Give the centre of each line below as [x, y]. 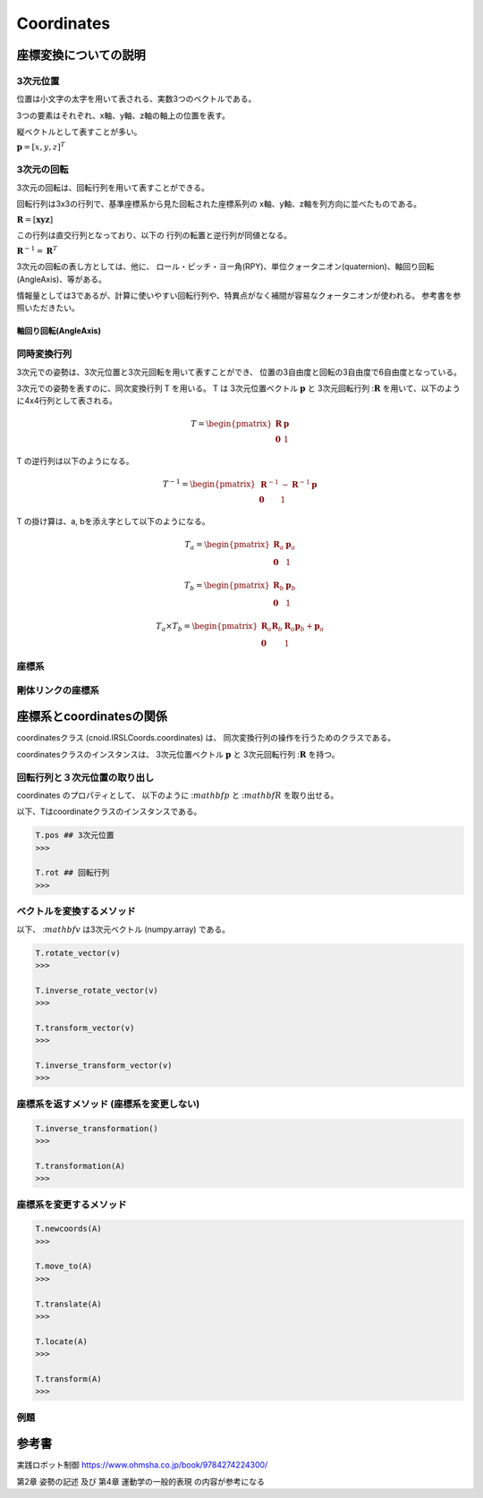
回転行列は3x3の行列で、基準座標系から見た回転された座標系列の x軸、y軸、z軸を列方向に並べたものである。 [219, 204]
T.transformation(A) [80, 1166]
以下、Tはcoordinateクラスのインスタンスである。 [109, 812]
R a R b [272, 627]
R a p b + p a [304, 627]
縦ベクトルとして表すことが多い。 [79, 132]
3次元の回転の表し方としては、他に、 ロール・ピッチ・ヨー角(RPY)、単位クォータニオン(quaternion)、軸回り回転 [225, 267]
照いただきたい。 [48, 308]
